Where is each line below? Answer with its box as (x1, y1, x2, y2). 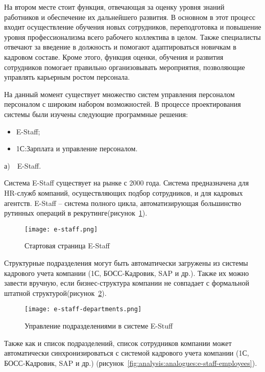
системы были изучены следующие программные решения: (4, 108, 188, 119)
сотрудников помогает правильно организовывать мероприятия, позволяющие (4, 61, 245, 72)
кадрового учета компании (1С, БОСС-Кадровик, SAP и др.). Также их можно (4, 267, 249, 278)
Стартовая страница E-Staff (25, 240, 110, 251)
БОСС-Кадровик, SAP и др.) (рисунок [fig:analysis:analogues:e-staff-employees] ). (4, 357, 257, 368)
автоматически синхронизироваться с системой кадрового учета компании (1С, (4, 347, 249, 358)
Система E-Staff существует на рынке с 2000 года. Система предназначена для (4, 177, 249, 188)
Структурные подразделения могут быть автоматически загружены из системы (4, 257, 248, 268)
